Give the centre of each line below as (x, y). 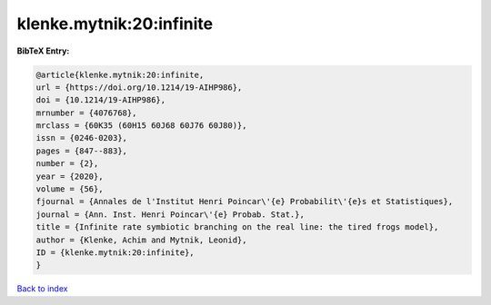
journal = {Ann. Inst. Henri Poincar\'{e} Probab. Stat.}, (170, 214)
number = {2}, (67, 164)
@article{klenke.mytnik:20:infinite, (120, 74)
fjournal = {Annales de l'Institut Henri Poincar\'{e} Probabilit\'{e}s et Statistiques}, (245, 202)
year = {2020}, (70, 176)
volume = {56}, (70, 189)
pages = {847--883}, (81, 151)
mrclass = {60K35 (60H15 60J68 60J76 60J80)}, (141, 126)
